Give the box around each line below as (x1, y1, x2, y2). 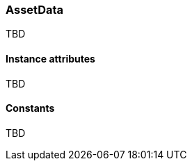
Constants (6, 102, 55, 115)
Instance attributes (6, 52, 95, 65)
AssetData (6, 3, 64, 17)
